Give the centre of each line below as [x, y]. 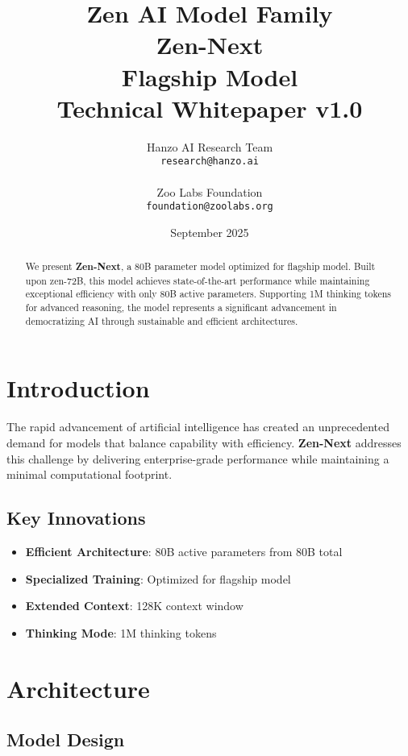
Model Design [66, 739]
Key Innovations [76, 518]
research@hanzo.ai [210, 162]
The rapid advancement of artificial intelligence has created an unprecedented [198, 427]
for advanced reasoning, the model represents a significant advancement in [181, 307]
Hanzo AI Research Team [210, 146]
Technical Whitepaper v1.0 [210, 108]
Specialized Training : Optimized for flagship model [158, 578]
